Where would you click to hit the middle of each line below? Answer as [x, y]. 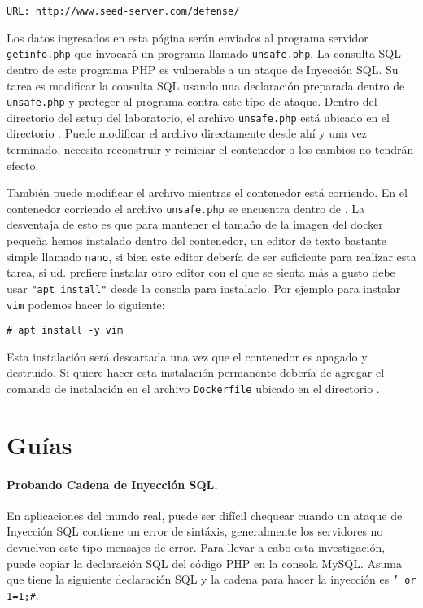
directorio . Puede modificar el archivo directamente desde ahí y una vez [187, 133]
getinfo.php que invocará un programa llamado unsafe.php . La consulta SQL [204, 53]
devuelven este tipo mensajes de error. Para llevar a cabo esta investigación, [196, 547]
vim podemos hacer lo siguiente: [86, 304]
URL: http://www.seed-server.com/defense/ [123, 11]
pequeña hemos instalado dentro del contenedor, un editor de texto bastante [197, 241]
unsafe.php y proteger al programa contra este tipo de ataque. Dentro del [192, 101]
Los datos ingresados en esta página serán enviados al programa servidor [188, 37]
